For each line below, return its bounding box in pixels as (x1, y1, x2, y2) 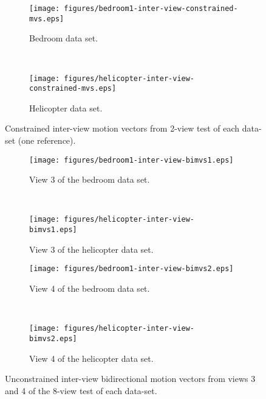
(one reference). (18, 134, 76, 146)
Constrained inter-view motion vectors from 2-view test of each (5, 122, 240, 135)
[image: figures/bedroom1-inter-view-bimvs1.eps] (29, 155, 234, 164)
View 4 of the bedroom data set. (29, 282, 150, 294)
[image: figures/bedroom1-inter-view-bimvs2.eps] (29, 264, 234, 274)
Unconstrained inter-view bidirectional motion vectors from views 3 (5, 372, 256, 385)
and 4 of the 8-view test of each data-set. (5, 384, 157, 397)
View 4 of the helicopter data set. (29, 351, 154, 364)
